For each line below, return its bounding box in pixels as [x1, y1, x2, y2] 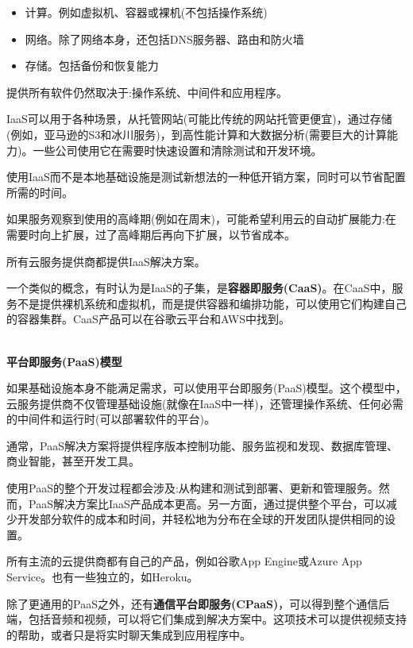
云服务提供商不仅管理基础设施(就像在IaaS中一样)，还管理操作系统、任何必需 [6, 395, 403, 411]
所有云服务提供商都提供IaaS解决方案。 [6, 253, 206, 269]
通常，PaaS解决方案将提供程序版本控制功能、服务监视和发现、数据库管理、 [6, 437, 398, 453]
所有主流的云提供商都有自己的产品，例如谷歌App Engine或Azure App [6, 553, 362, 569]
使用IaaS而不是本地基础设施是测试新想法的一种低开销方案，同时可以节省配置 [6, 168, 406, 185]
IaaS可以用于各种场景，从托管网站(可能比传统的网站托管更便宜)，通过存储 [6, 110, 392, 127]
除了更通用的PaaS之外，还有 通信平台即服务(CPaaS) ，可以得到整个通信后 [6, 595, 390, 611]
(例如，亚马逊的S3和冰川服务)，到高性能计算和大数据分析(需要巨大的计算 [6, 125, 388, 142]
